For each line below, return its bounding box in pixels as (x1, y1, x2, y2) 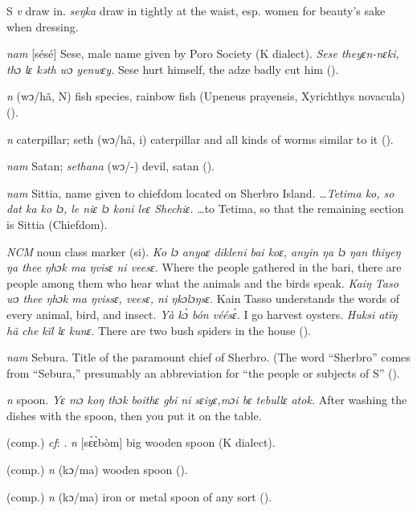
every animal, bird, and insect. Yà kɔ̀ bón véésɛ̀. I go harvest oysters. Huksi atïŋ (6, 305, 398, 322)
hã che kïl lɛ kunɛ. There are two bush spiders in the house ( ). (6, 321, 311, 338)
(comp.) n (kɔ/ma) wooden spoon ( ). (6, 461, 188, 478)
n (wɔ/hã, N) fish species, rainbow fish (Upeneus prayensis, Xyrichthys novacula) (6, 88, 406, 104)
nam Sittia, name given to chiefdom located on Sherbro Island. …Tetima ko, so (6, 184, 395, 201)
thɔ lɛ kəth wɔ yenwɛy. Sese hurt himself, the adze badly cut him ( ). (6, 60, 339, 77)
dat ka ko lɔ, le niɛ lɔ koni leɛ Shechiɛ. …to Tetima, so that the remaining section (6, 200, 404, 217)
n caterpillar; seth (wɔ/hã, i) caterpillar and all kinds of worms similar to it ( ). (6, 130, 394, 147)
